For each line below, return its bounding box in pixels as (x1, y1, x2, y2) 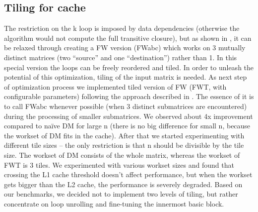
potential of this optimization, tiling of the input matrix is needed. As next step (4, 72, 247, 82)
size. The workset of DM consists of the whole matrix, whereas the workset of (4, 149, 240, 160)
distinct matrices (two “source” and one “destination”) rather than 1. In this (4, 52, 237, 62)
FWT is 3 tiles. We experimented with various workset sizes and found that (4, 159, 234, 170)
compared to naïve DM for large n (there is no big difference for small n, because (4, 120, 251, 131)
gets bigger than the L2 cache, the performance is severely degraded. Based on (4, 179, 243, 189)
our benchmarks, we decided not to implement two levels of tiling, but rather (4, 189, 238, 199)
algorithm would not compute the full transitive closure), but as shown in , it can (4, 32, 252, 43)
